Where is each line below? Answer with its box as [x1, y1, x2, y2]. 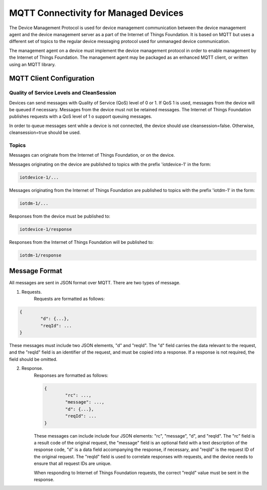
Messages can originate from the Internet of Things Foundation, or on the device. [9, 152, 175, 158]
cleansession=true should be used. [9, 130, 81, 135]
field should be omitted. [9, 356, 58, 362]
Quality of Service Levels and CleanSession [9, 89, 116, 96]
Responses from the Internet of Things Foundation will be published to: [9, 239, 154, 245]
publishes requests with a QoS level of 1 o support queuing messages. [9, 114, 152, 120]
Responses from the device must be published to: [9, 213, 111, 219]
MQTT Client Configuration [9, 74, 95, 83]
